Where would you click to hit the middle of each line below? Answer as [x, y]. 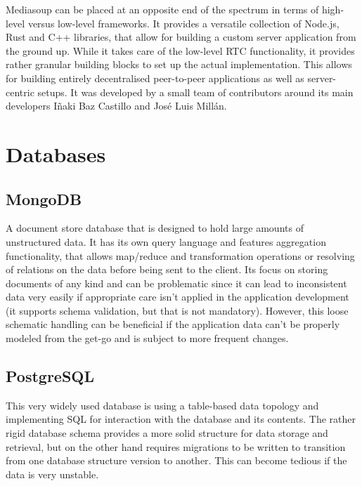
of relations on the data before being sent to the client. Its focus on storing [167, 269]
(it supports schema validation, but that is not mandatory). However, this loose [177, 310]
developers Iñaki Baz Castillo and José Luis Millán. [116, 106]
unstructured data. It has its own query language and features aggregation [166, 241]
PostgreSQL [50, 376]
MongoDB [44, 198]
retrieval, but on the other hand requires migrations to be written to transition [176, 446]
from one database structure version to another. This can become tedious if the [176, 460]
